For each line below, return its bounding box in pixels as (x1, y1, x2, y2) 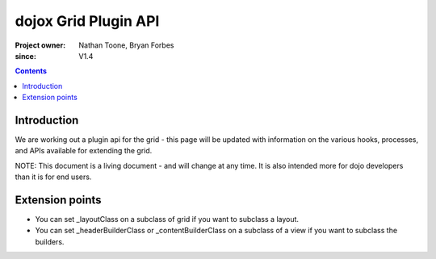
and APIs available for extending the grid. (15, 146, 153, 156)
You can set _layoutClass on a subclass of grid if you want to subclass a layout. (35, 215, 299, 224)
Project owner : (15, 40, 66, 50)
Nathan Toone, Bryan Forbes (78, 40, 174, 50)
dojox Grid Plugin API (15, 12, 160, 30)
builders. (35, 236, 65, 246)
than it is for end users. (15, 172, 92, 182)
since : (15, 51, 36, 61)
